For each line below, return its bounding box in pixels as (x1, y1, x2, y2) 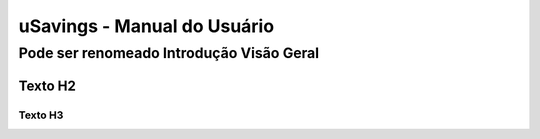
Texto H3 (18, 108, 64, 122)
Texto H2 (18, 77, 77, 94)
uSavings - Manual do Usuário (18, 15, 275, 37)
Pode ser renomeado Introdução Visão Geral (18, 44, 320, 62)
